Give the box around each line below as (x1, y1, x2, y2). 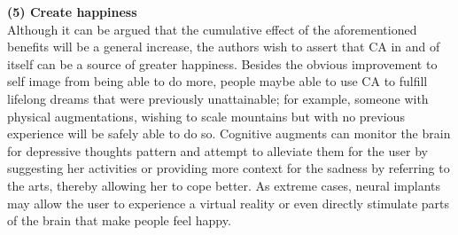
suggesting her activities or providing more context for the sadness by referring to (7, 159, 450, 177)
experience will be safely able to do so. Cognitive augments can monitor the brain (7, 124, 451, 143)
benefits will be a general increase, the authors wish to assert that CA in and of (7, 37, 440, 56)
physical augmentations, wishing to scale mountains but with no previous (7, 106, 405, 125)
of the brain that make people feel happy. (7, 211, 231, 230)
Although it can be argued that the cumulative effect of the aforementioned (7, 20, 417, 38)
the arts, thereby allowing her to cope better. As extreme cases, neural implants (7, 176, 441, 194)
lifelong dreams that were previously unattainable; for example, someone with (7, 89, 429, 107)
